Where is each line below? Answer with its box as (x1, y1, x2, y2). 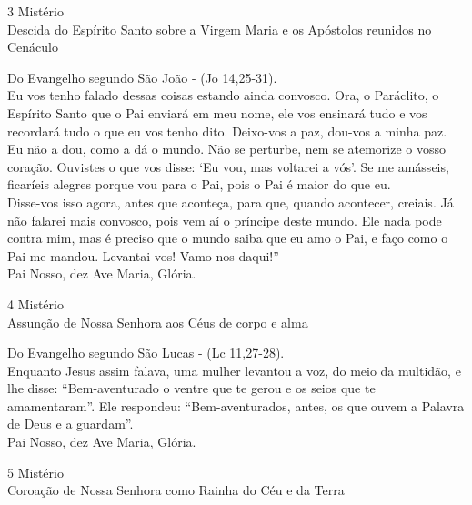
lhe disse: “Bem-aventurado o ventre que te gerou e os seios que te (7, 379, 376, 398)
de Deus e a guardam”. (7, 414, 134, 433)
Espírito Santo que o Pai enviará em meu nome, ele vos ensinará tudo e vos (7, 103, 427, 122)
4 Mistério (7, 294, 64, 313)
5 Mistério (7, 462, 64, 481)
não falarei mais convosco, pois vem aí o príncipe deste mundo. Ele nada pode (7, 210, 442, 229)
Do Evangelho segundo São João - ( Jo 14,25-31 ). (7, 67, 277, 86)
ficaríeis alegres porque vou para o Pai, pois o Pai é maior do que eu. (7, 175, 391, 194)
